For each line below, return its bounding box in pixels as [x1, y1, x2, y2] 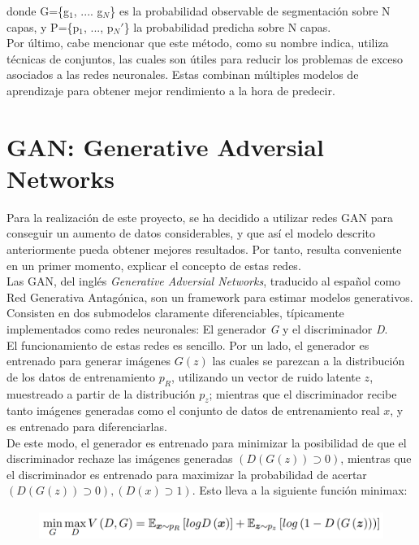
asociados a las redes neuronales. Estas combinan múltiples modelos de [6, 66, 359, 83]
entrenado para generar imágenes [6, 352, 171, 369]
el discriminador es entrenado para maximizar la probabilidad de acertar [6, 465, 367, 482]
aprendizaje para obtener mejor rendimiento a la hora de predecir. [6, 81, 335, 98]
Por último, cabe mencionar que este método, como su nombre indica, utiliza [6, 34, 389, 51]
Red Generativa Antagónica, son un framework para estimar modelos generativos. [6, 288, 413, 305]
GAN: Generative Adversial [6, 129, 324, 163]
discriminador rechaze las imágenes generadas [6, 450, 233, 467]
